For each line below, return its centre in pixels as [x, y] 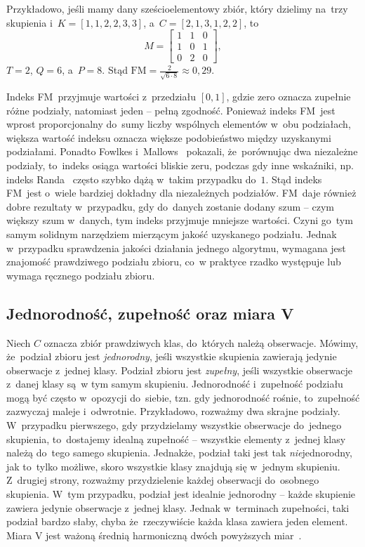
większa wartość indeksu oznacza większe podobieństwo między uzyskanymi [169, 137]
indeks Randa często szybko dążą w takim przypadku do [131, 179]
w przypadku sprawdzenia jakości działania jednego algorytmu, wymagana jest [176, 248]
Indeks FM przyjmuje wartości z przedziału [101, 96]
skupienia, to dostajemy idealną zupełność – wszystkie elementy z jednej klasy [176, 439]
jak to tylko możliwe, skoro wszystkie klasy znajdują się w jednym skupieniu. [173, 466]
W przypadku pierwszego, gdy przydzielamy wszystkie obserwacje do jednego [174, 425]
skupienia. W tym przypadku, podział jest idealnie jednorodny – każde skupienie [181, 494]
